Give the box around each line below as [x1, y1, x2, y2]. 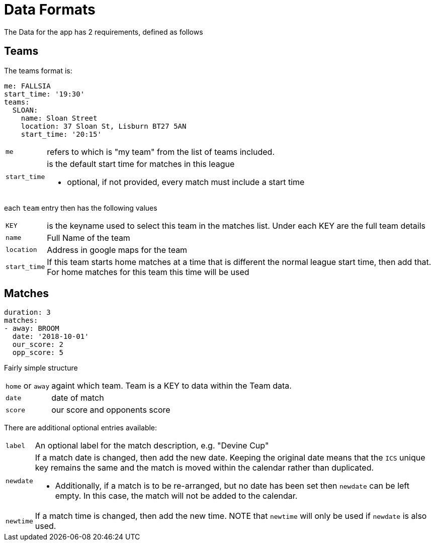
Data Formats [4, 1, 96, 18]
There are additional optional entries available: [4, 423, 157, 432]
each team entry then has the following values [4, 203, 157, 212]
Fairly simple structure [4, 364, 78, 373]
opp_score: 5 [12, 348, 64, 357]
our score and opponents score [51, 405, 170, 415]
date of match [51, 393, 104, 403]
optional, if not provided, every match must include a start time [67, 176, 305, 187]
